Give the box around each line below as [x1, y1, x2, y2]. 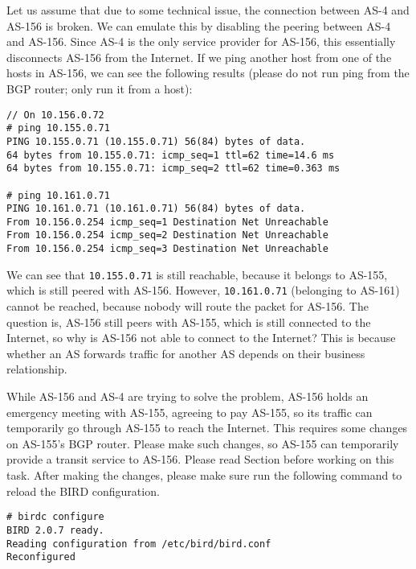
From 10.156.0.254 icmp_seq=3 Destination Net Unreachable [6, 243, 328, 255]
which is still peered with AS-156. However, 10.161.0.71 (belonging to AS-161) [6, 282, 400, 299]
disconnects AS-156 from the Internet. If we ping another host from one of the [6, 48, 392, 65]
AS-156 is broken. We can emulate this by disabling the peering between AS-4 [6, 17, 391, 34]
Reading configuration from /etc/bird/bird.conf [6, 538, 271, 550]
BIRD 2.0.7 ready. [6, 524, 104, 536]
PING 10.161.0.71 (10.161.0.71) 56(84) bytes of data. [6, 203, 306, 215]
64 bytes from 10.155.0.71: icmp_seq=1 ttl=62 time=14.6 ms [6, 149, 335, 161]
